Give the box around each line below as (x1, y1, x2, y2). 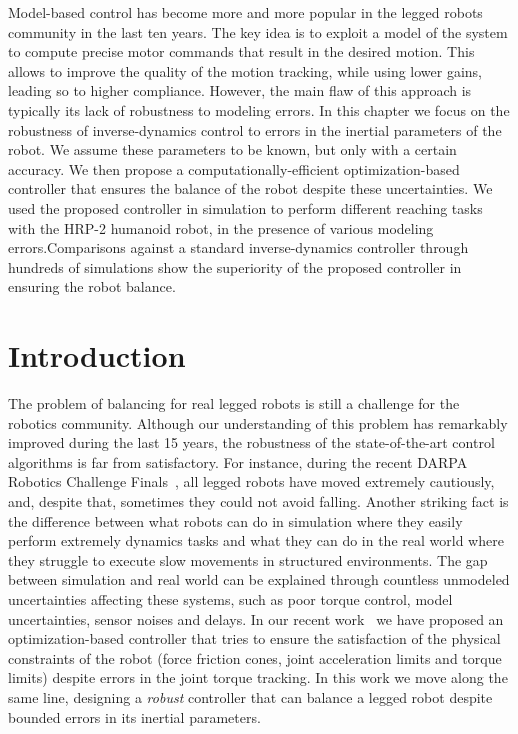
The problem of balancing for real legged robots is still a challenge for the (8, 393, 460, 414)
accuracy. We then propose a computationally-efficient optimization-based (8, 158, 460, 179)
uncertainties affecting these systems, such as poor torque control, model (8, 588, 453, 609)
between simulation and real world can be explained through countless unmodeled (8, 569, 510, 590)
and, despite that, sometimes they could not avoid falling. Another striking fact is (8, 491, 509, 511)
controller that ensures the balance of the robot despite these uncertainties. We (8, 178, 493, 199)
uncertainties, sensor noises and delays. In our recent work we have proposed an (8, 608, 504, 629)
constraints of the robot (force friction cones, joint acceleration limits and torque (8, 647, 502, 668)
